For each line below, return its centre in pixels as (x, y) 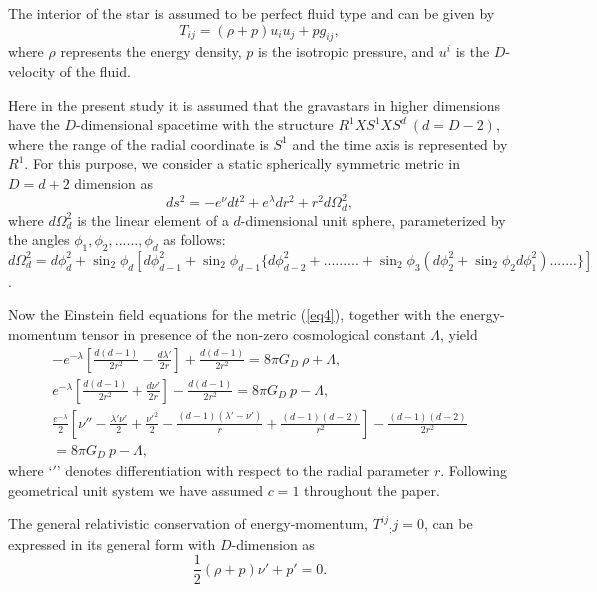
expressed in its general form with (112, 543)
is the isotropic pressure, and (346, 51)
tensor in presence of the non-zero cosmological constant (253, 334)
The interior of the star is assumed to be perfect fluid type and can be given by (251, 13)
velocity (32, 70)
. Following (473, 470)
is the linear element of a (153, 219)
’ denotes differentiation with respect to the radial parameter (243, 470)
